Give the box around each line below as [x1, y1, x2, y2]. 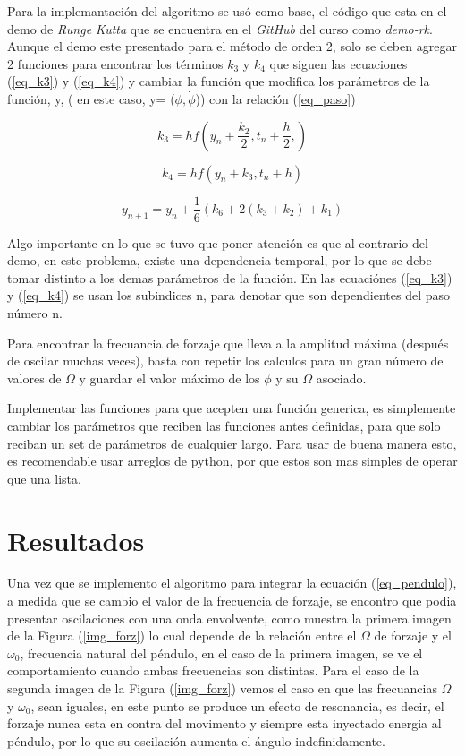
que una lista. [7, 468, 81, 487]
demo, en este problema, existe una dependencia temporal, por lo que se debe [7, 251, 432, 270]
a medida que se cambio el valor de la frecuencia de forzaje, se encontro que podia [7, 591, 457, 610]
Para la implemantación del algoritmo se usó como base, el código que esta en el [7, 2, 447, 20]
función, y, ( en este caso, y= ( [7, 89, 175, 107]
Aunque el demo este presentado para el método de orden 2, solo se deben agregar [7, 37, 457, 56]
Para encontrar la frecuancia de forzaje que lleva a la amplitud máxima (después [7, 333, 449, 352]
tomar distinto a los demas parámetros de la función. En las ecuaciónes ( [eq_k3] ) [7, 268, 452, 287]
